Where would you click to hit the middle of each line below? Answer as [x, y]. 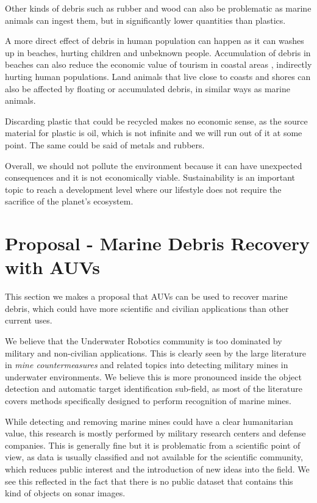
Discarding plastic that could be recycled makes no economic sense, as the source [156, 121]
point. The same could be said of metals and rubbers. [105, 144]
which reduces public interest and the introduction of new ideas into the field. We [157, 469]
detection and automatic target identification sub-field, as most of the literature [154, 389]
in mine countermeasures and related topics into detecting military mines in [147, 365]
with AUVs [52, 267]
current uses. [29, 320]
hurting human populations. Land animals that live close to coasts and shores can [158, 76]
